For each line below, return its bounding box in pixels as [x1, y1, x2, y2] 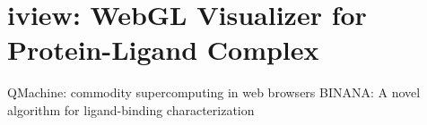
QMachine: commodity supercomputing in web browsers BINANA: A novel [7, 83, 421, 102]
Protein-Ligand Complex [7, 31, 319, 68]
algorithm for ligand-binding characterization [7, 100, 255, 119]
